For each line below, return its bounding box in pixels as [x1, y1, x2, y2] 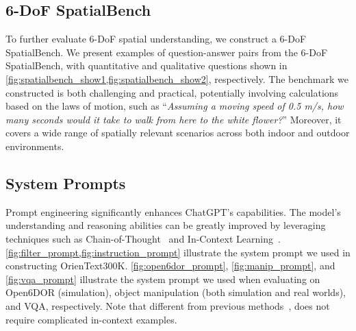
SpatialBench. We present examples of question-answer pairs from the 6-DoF [5, 45, 328, 59]
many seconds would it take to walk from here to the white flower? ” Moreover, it [5, 112, 342, 126]
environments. [5, 138, 64, 153]
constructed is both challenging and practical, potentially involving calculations [5, 85, 339, 99]
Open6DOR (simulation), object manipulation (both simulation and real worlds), [5, 285, 346, 299]
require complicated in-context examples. [5, 312, 177, 326]
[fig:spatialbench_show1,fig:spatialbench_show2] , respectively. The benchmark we [5, 71, 348, 86]
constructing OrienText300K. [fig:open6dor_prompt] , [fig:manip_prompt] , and [5, 258, 335, 273]
